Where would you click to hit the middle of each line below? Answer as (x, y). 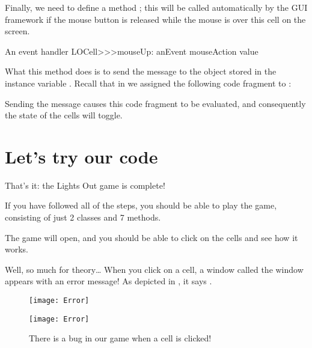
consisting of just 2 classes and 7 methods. (83, 217)
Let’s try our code (81, 156)
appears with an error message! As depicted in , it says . (109, 281)
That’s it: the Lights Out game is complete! (85, 185)
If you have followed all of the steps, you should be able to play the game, (141, 205)
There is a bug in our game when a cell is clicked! (120, 338)
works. (17, 249)
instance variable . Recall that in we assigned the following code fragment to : (148, 83)
